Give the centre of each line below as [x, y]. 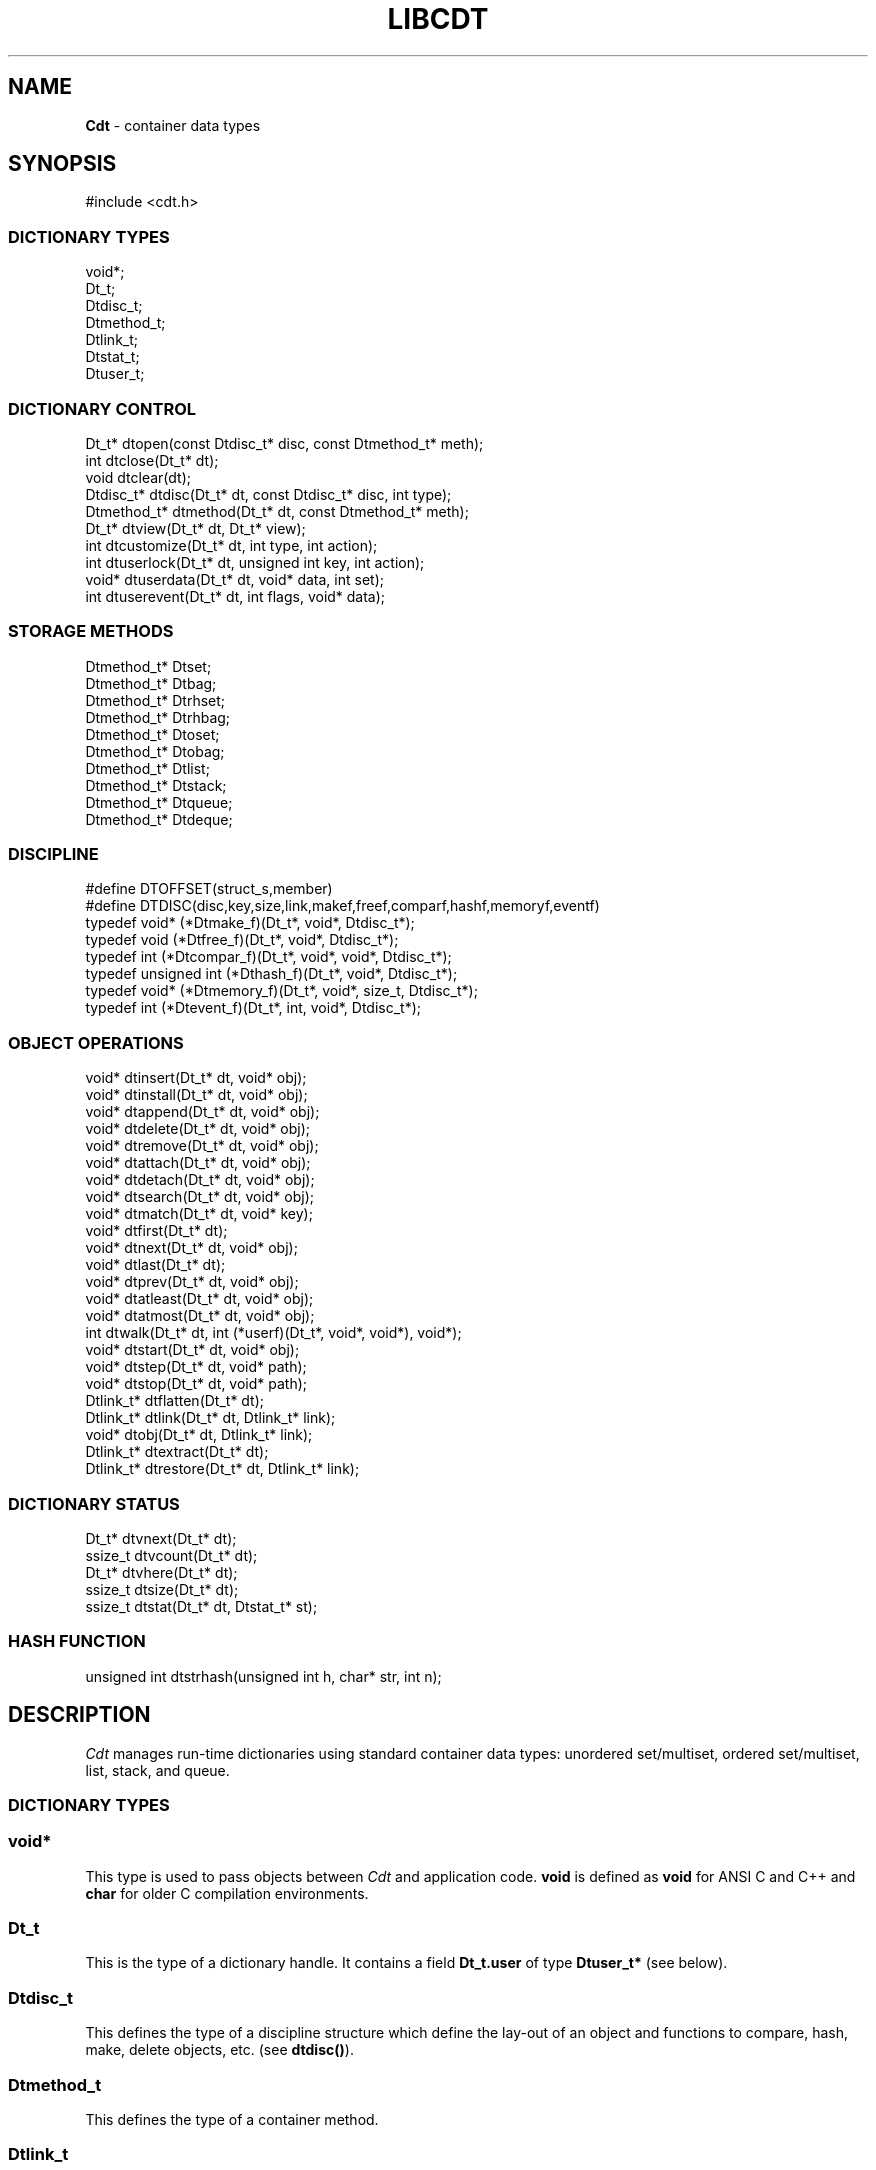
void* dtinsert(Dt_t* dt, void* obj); [196, 1078]
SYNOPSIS [62, 164]
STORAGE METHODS [91, 631]
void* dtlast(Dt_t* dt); [155, 1265]
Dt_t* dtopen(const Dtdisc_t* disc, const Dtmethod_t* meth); [284, 443]
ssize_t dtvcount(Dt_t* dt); [171, 1555]
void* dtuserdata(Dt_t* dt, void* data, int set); [234, 579]
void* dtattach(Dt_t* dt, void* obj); [198, 1163]
